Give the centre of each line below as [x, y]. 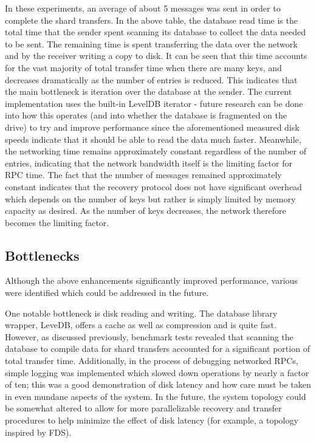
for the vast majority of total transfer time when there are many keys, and [143, 67]
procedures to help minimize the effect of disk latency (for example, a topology [152, 420]
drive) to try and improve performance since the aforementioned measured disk [152, 127]
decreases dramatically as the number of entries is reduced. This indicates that [151, 79]
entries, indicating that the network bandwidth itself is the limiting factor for [149, 163]
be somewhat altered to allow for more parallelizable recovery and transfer [143, 408]
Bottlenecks [42, 255]
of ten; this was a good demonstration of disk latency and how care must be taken [158, 384]
